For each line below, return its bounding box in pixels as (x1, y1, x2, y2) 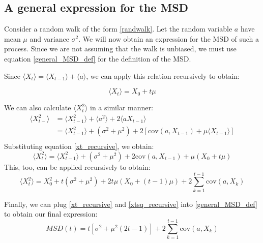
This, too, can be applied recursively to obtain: (4, 161, 151, 172)
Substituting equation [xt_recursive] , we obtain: (4, 141, 154, 151)
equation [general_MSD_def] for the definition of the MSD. (4, 53, 191, 64)
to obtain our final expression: (4, 208, 98, 219)
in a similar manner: (90, 102, 153, 113)
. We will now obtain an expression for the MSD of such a (78, 33, 259, 44)
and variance (30, 33, 69, 44)
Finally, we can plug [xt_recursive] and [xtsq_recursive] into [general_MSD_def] (4, 198, 257, 209)
